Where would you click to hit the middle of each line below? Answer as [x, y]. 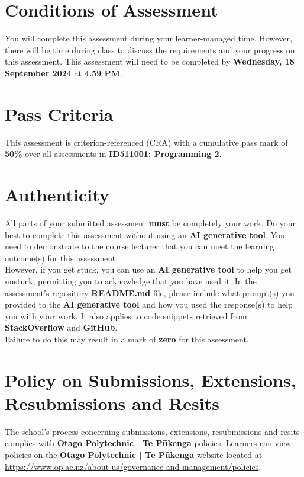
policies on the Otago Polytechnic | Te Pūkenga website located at [134, 454]
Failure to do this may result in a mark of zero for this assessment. [127, 339]
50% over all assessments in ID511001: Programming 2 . [113, 154]
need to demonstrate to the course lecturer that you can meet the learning [140, 246]
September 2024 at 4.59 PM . [64, 73]
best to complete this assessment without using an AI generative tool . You [145, 234]
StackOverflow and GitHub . [61, 327]
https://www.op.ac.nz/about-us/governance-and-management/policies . [133, 466]
